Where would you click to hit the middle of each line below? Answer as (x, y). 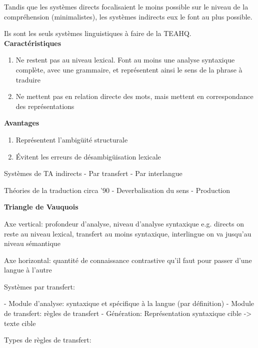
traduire (28, 79)
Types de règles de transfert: (48, 340)
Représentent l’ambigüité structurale (72, 139)
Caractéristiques (33, 43)
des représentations (45, 106)
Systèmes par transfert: (39, 286)
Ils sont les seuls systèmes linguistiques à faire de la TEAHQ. (98, 33)
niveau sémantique (32, 243)
